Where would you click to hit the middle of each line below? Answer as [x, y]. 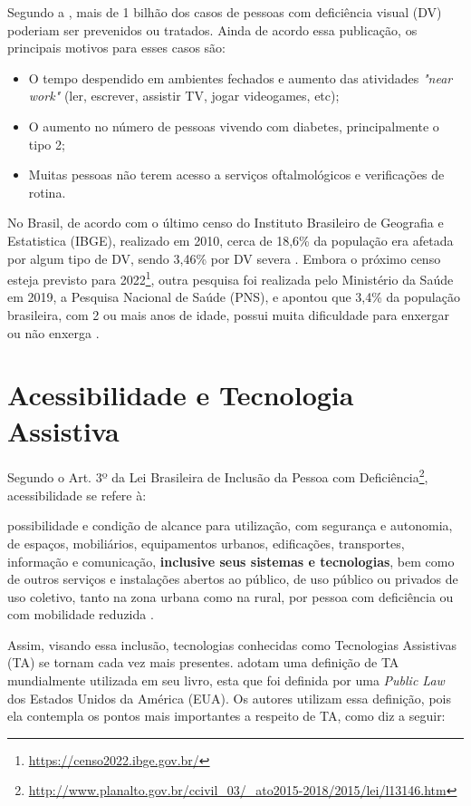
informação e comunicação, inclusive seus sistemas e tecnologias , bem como [231, 561]
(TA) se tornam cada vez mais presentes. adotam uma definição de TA [203, 662]
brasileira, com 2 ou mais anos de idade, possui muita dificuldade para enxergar [228, 314]
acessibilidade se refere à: [77, 495]
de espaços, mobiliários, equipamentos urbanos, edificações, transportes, [206, 543]
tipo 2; [47, 144]
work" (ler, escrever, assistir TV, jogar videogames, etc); [184, 96]
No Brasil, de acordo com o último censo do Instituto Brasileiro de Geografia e [226, 223]
